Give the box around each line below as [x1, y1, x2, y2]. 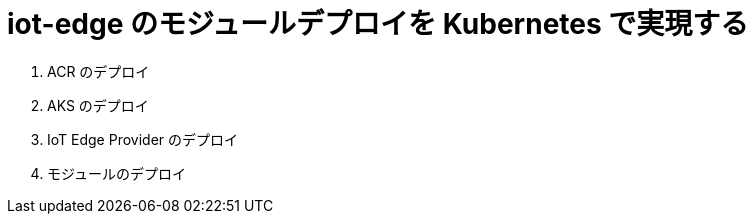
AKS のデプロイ [47, 96, 149, 114]
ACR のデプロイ [47, 62, 150, 80]
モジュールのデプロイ [47, 164, 187, 182]
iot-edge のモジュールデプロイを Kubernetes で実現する [7, 7, 749, 41]
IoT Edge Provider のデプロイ [47, 130, 239, 148]
